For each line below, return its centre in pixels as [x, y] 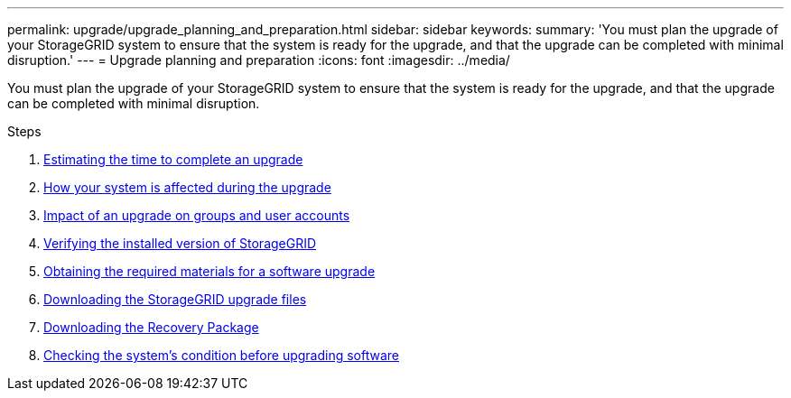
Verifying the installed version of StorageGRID [180, 243]
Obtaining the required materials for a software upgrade [209, 271]
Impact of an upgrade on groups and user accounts [197, 215]
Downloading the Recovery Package [151, 327]
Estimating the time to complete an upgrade [173, 159]
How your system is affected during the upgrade [187, 187]
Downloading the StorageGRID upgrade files [175, 299]
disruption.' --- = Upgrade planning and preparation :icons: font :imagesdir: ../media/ [259, 60]
